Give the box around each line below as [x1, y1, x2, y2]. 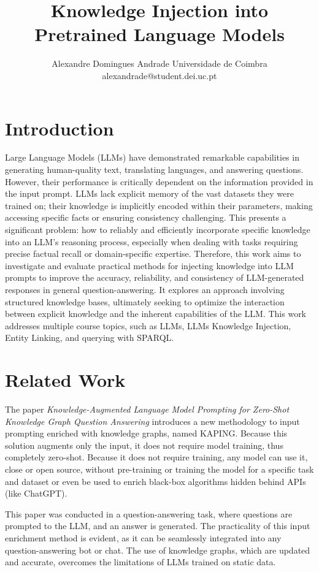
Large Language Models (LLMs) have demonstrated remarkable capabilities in [5, 151, 299, 164]
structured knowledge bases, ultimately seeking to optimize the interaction [5, 295, 285, 308]
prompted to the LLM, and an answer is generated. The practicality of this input [5, 519, 310, 532]
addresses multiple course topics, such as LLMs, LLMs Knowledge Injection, [5, 319, 291, 332]
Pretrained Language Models [34, 21, 285, 47]
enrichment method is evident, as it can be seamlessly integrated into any [5, 532, 282, 544]
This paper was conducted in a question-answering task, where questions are [5, 507, 293, 520]
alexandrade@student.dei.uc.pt [102, 69, 217, 82]
